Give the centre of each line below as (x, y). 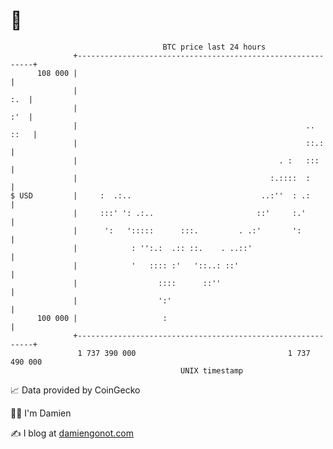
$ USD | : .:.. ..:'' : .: (160, 195)
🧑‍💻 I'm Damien (41, 413)
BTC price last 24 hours (214, 47)
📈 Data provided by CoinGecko (75, 390)
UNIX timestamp (212, 370)
